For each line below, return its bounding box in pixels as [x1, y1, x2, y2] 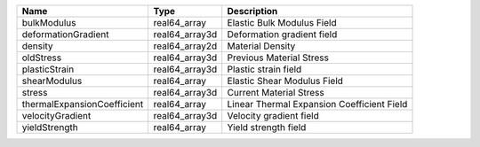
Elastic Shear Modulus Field [227, 75, 344, 87]
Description [227, 5, 278, 17]
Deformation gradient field [227, 28, 338, 40]
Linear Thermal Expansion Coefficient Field [227, 98, 408, 110]
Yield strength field [227, 121, 307, 133]
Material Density [227, 40, 296, 52]
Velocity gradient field [227, 110, 319, 121]
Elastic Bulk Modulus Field [227, 17, 337, 28]
